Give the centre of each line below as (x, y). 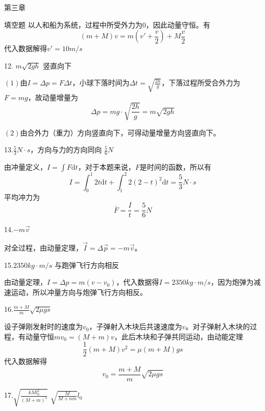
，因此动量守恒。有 (178, 24)
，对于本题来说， (106, 167)
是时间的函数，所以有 (175, 167)
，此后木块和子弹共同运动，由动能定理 (178, 336)
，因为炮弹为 (232, 282)
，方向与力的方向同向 (66, 150)
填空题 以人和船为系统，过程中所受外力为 (73, 24)
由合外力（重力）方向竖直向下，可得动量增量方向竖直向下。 (120, 132)
